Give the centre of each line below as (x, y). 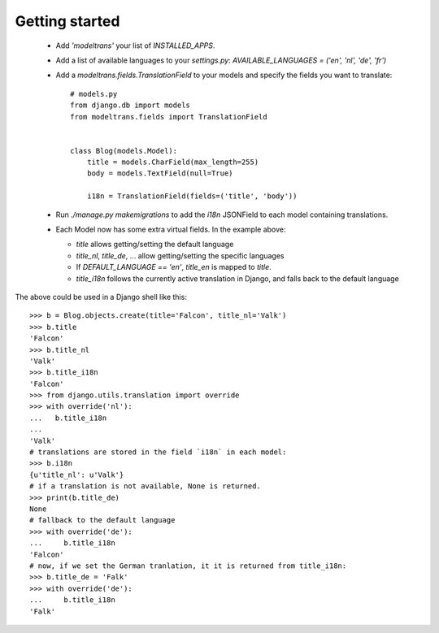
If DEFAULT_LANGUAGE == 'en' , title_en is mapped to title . (174, 267)
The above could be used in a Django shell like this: (101, 297)
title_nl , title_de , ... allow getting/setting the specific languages (180, 255)
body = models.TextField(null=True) (160, 173)
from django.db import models (130, 105)
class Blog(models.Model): (124, 151)
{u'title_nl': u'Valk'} (77, 475)
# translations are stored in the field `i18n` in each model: (158, 452)
